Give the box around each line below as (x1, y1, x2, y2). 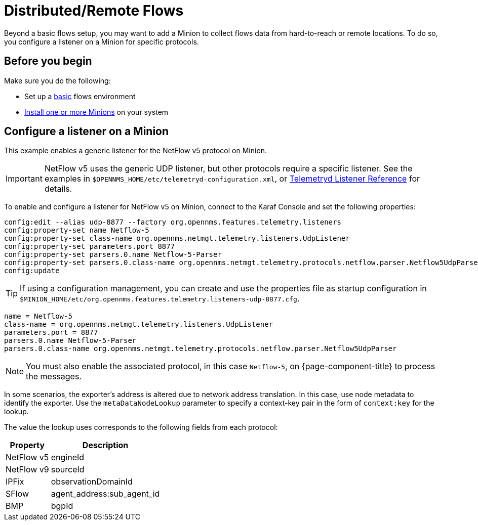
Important (6, 173, 43, 184)
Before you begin (4, 55, 92, 68)
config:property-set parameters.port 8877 (4, 242, 175, 251)
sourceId (51, 464, 85, 475)
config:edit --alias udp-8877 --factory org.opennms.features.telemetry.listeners (4, 218, 341, 227)
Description (82, 440, 129, 451)
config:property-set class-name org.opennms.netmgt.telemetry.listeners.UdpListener (4, 234, 350, 243)
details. (44, 184, 72, 194)
